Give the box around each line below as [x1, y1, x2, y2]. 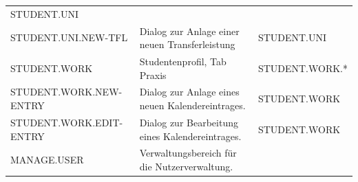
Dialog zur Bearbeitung [139, 115, 238, 129]
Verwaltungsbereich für [139, 146, 237, 160]
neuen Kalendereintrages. [139, 98, 246, 113]
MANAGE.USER [10, 152, 84, 167]
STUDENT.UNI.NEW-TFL [10, 30, 128, 45]
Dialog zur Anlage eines [139, 84, 240, 99]
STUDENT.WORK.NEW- [10, 84, 123, 99]
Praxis [139, 67, 167, 82]
